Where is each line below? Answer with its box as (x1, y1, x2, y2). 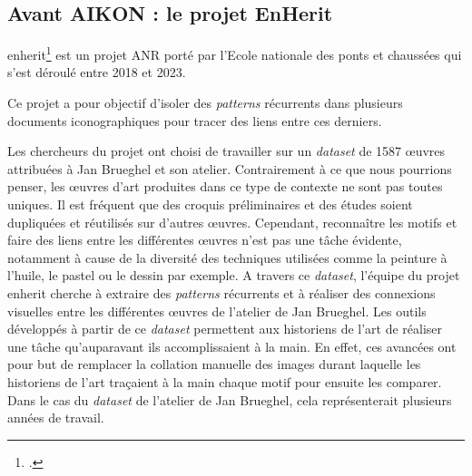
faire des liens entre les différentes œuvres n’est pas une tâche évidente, (7, 230, 402, 249)
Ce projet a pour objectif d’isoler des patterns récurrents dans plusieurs (7, 93, 403, 112)
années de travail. (7, 408, 104, 427)
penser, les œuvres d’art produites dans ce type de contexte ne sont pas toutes (7, 177, 443, 196)
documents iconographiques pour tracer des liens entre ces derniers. (7, 111, 382, 130)
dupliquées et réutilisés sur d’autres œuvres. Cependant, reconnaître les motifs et (7, 212, 457, 231)
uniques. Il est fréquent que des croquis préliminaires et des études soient (7, 195, 413, 214)
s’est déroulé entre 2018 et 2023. (7, 63, 186, 82)
